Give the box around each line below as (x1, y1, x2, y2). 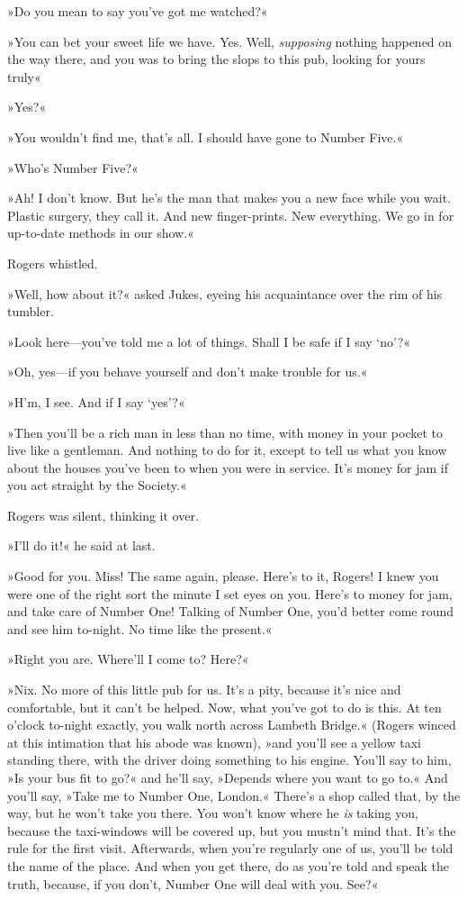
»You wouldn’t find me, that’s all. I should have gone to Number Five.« (7, 127, 404, 146)
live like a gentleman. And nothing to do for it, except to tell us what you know (7, 440, 447, 459)
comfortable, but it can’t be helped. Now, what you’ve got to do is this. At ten (7, 697, 442, 716)
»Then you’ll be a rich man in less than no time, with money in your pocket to (7, 422, 444, 441)
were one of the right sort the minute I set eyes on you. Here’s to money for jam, (7, 584, 453, 603)
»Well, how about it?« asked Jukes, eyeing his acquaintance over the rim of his (7, 284, 443, 303)
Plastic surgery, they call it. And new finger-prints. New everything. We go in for (7, 205, 454, 224)
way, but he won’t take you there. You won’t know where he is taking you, (7, 804, 418, 822)
